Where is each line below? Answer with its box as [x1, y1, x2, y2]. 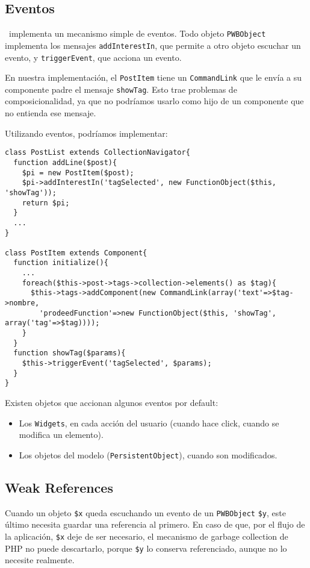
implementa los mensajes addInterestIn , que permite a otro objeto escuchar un [5, 39, 301, 51]
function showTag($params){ [13, 349, 126, 358]
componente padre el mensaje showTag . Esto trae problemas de [5, 83, 237, 95]
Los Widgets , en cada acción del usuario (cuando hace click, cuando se [19, 416, 279, 429]
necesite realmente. [5, 554, 75, 566]
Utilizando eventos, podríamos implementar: [5, 126, 168, 139]
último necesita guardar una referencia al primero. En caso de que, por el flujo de [5, 518, 305, 531]
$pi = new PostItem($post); [22, 168, 134, 177]
